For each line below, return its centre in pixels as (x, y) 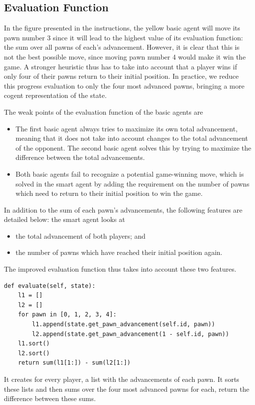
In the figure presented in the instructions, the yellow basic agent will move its (122, 28)
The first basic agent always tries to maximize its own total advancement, (127, 128)
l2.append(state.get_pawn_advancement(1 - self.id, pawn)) (131, 334)
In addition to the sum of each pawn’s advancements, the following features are (123, 209)
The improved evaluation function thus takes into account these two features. (120, 269)
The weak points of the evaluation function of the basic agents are (104, 111)
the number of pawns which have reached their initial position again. (119, 252)
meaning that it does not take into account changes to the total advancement (132, 138)
